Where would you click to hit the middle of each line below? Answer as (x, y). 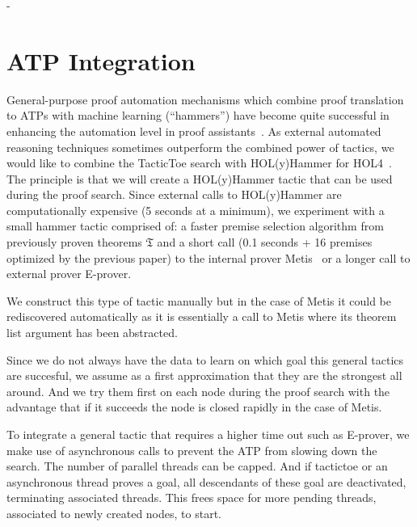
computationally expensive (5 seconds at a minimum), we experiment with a (196, 210)
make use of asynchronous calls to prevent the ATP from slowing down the (192, 450)
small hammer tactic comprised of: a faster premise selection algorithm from (195, 226)
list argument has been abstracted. (92, 333)
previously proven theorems (74, 242)
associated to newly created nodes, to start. (114, 513)
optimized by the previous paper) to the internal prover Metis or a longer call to (208, 257)
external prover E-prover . (69, 274)
